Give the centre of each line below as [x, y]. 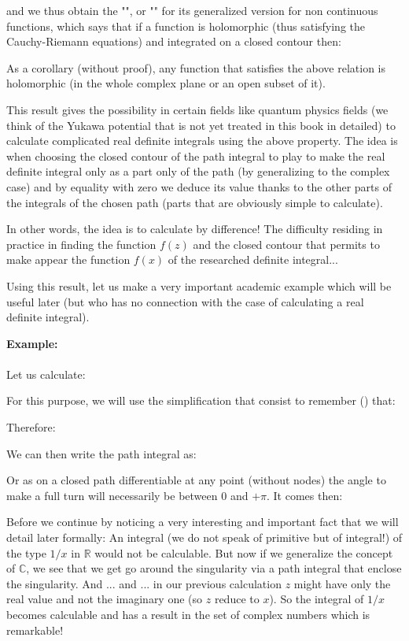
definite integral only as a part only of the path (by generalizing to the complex [198, 171]
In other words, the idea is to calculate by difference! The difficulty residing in [195, 229]
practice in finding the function [81, 244]
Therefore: [31, 427]
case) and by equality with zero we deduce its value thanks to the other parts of [199, 186]
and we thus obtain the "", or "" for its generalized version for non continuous [192, 10]
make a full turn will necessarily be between [112, 495]
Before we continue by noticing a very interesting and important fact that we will [203, 522]
